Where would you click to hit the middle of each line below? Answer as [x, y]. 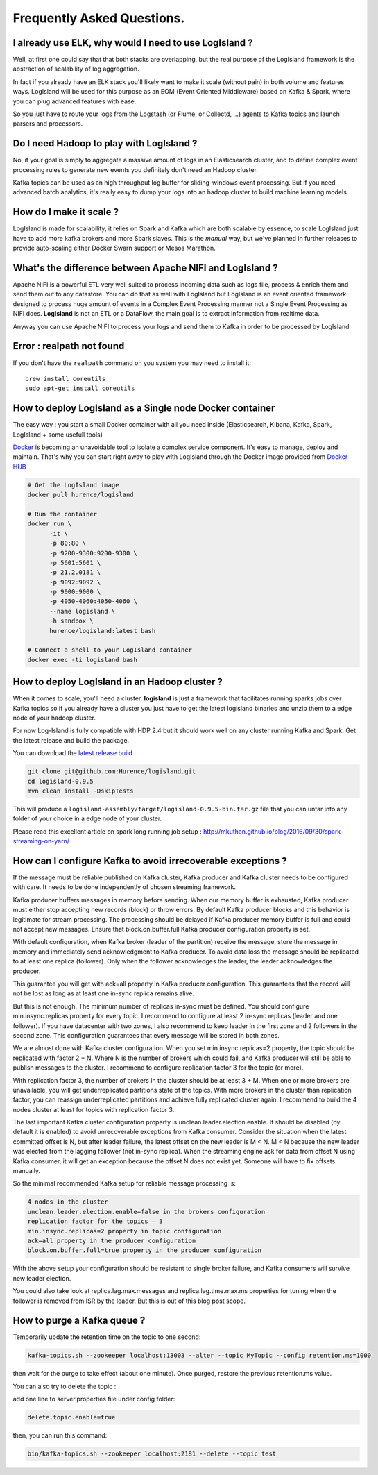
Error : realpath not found [69, 346]
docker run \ [50, 524]
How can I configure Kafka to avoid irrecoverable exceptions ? [150, 861]
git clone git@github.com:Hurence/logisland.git [112, 772]
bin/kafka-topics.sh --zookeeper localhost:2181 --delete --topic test [152, 1454]
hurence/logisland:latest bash [103, 631]
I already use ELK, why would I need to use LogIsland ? [133, 43]
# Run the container [62, 514]
